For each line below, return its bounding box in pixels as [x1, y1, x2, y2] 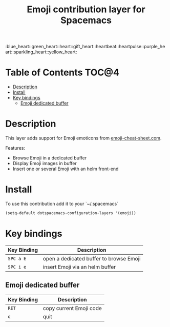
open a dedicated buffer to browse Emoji [42, 255, 141, 262]
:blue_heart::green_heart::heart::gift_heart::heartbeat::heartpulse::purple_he [5, 44, 165, 50]
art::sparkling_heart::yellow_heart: [5, 49, 77, 55]
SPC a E [8, 255, 27, 261]
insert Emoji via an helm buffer [42, 263, 116, 270]
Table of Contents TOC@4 [5, 67, 119, 78]
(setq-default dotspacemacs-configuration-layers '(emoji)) [5, 211, 137, 216]
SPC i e [8, 264, 27, 270]
